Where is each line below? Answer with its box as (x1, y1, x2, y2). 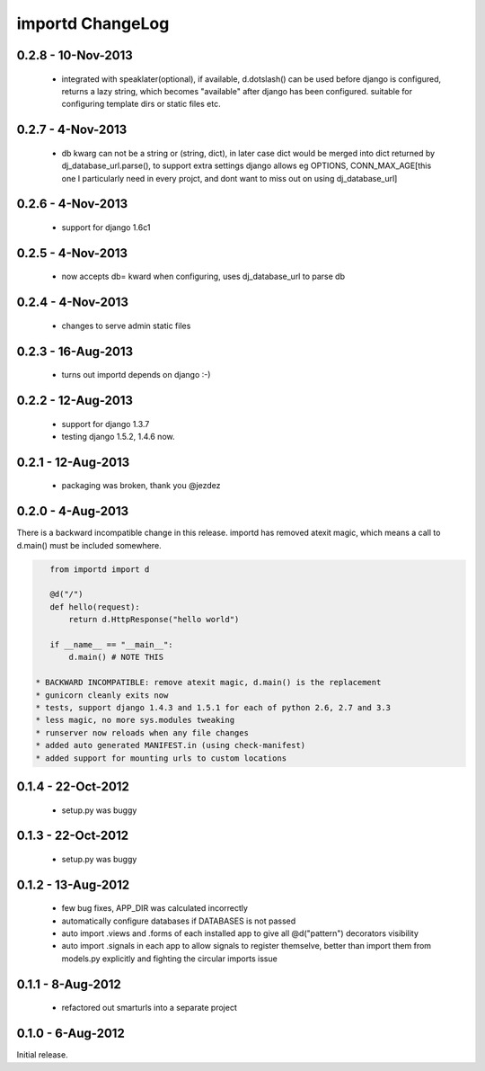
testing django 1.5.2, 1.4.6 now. (61, 431, 175, 442)
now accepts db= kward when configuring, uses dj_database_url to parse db (61, 271, 346, 282)
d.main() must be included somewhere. (16, 540, 162, 550)
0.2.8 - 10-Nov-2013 (16, 48, 134, 63)
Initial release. (16, 1049, 68, 1060)
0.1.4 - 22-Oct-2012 (16, 779, 129, 794)
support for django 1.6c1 (61, 221, 151, 233)
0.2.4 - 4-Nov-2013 (16, 295, 129, 310)
